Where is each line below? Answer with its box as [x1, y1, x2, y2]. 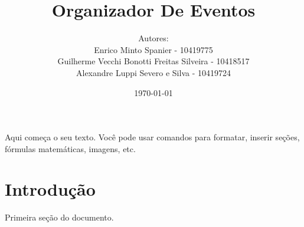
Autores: [138, 32, 169, 44]
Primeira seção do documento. [5, 211, 114, 223]
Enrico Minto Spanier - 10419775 [94, 43, 213, 55]
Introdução [5, 177, 96, 201]
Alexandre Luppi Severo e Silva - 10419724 [76, 66, 231, 78]
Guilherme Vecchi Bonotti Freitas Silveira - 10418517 [57, 55, 250, 67]
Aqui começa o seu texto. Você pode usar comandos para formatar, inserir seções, [5, 131, 300, 143]
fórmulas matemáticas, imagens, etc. [5, 142, 136, 154]
